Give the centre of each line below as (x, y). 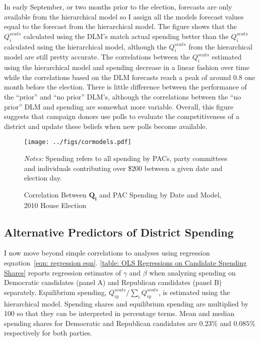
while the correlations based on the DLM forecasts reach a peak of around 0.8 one (130, 77)
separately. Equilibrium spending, (55, 292)
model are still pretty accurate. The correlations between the (97, 57)
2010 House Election (55, 205)
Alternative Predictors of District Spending (119, 232)
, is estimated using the (194, 292)
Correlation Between (55, 194)
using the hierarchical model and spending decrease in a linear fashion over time (127, 67)
